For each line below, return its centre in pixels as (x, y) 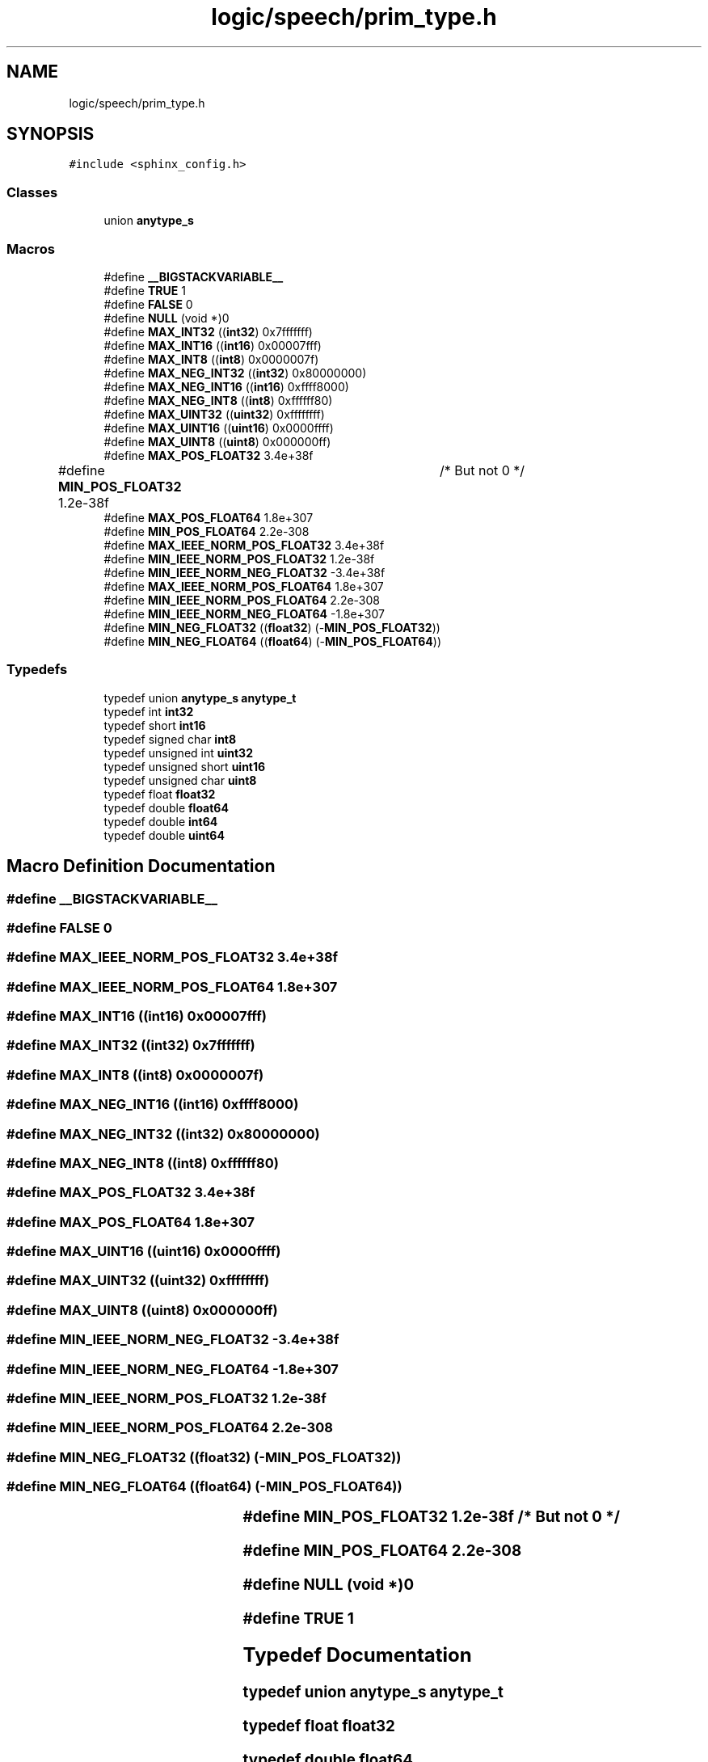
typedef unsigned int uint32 (178, 752)
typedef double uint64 (164, 835)
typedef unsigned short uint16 (185, 766)
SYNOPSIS (51, 134)
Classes (32, 192)
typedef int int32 (149, 711)
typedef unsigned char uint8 (180, 780)
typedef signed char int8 (170, 739)
